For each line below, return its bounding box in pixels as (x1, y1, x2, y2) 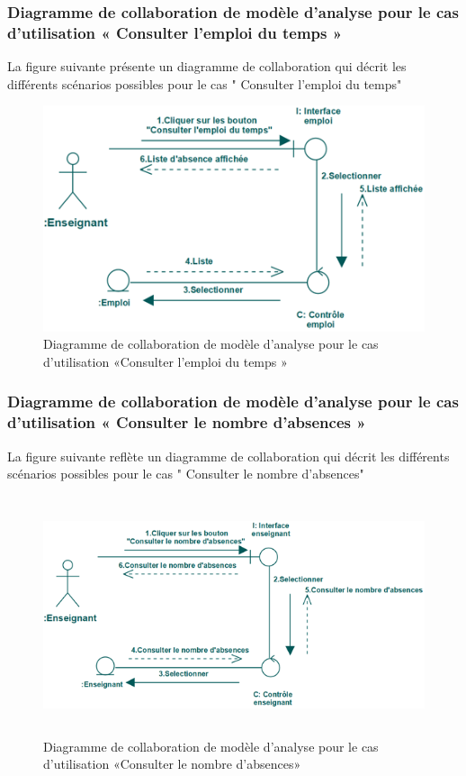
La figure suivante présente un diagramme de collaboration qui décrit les (7, 57, 407, 76)
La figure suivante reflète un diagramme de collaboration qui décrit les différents (7, 446, 450, 465)
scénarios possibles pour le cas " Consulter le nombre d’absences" (7, 464, 364, 483)
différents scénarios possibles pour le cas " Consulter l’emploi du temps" (7, 74, 402, 93)
